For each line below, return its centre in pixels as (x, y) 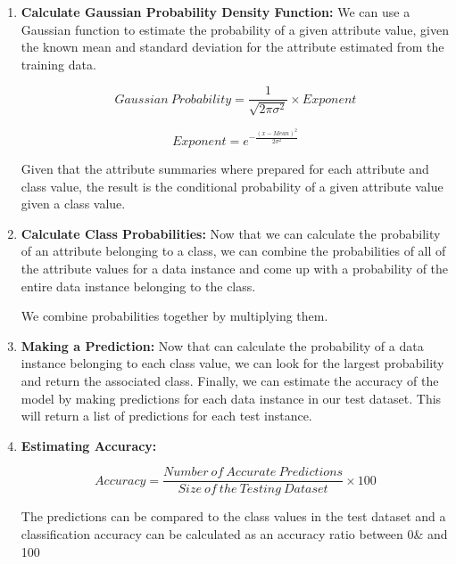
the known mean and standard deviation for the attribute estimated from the (232, 47)
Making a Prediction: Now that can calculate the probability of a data (222, 345)
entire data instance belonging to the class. (138, 286)
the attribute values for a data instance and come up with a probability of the (235, 268)
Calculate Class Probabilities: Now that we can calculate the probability (231, 233)
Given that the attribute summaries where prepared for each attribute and (225, 168)
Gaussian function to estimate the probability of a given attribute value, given (235, 29)
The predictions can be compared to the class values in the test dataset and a (233, 516)
